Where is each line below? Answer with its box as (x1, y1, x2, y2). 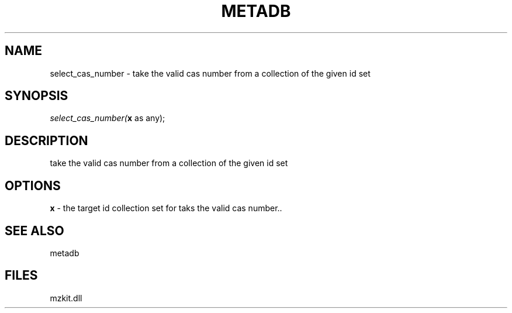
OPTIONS (5, 178, 61, 193)
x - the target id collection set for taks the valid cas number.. (50, 203, 282, 214)
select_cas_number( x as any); (50, 113, 165, 123)
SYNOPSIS (5, 88, 68, 104)
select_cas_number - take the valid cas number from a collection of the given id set (50, 68, 371, 78)
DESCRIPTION (5, 133, 88, 148)
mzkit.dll (50, 293, 82, 303)
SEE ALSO (5, 223, 64, 238)
